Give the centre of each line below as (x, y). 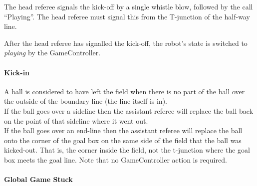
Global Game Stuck (38, 179)
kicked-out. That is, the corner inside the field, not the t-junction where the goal (127, 150)
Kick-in (17, 72)
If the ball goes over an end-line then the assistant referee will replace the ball (123, 130)
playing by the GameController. (52, 53)
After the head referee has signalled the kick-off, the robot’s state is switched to (126, 43)
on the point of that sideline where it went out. (76, 120)
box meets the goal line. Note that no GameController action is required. (116, 159)
